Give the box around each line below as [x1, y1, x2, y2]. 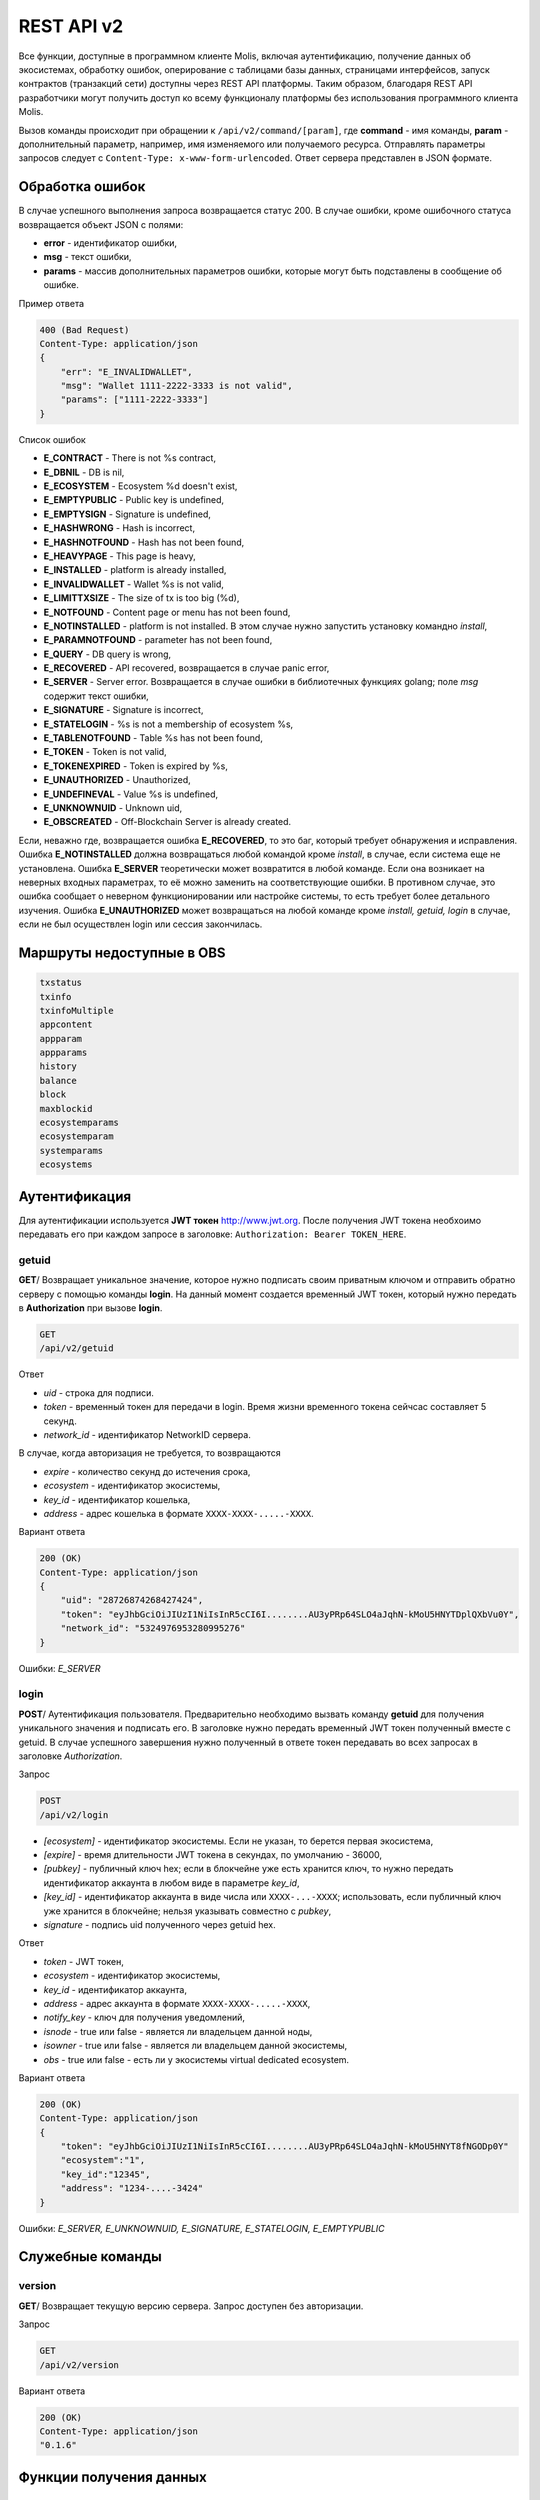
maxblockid [39, 1103, 93, 1114]
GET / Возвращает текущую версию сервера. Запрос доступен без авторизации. [18, 2300, 364, 2312]
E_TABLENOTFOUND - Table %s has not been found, [43, 732, 264, 744]
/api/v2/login [39, 1809, 109, 1820]
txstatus [39, 977, 83, 989]
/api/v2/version [39, 2359, 120, 2370]
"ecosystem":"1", [60, 2155, 146, 2166]
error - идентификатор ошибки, [43, 236, 178, 249]
